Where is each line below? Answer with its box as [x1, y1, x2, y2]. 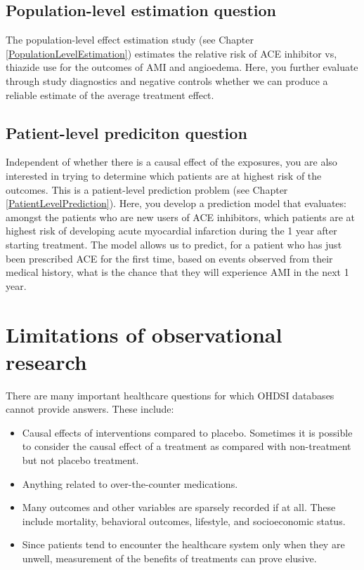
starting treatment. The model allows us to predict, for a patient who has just [6, 237, 342, 251]
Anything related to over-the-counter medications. [22, 476, 238, 491]
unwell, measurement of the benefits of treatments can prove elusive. [22, 550, 317, 565]
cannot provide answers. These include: [6, 402, 174, 416]
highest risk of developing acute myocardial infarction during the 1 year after [6, 223, 337, 238]
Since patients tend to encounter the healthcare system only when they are [22, 537, 345, 552]
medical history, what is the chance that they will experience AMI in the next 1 [6, 265, 349, 279]
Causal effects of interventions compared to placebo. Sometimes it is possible [22, 425, 353, 439]
